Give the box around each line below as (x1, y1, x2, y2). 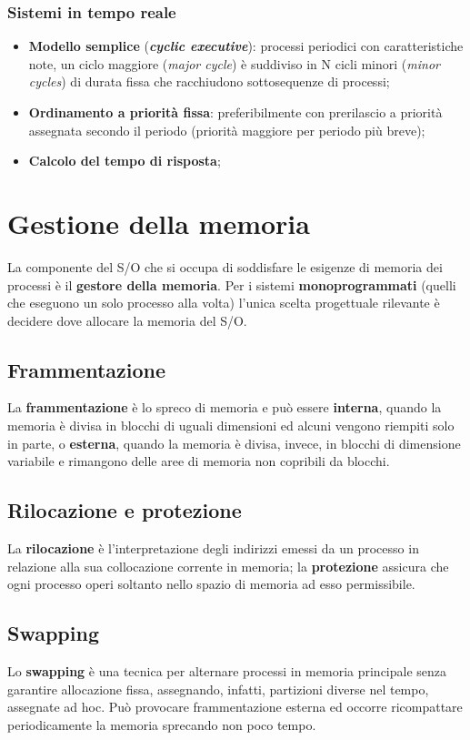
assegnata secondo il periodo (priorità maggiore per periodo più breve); (28, 120, 425, 139)
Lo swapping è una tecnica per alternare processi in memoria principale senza (7, 662, 447, 681)
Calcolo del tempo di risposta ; (28, 151, 221, 170)
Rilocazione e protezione (7, 496, 242, 524)
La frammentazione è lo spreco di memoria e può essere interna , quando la (7, 398, 442, 417)
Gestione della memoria (7, 204, 310, 241)
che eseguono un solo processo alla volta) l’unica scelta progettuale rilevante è (7, 293, 440, 312)
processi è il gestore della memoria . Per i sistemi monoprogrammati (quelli (7, 275, 456, 294)
